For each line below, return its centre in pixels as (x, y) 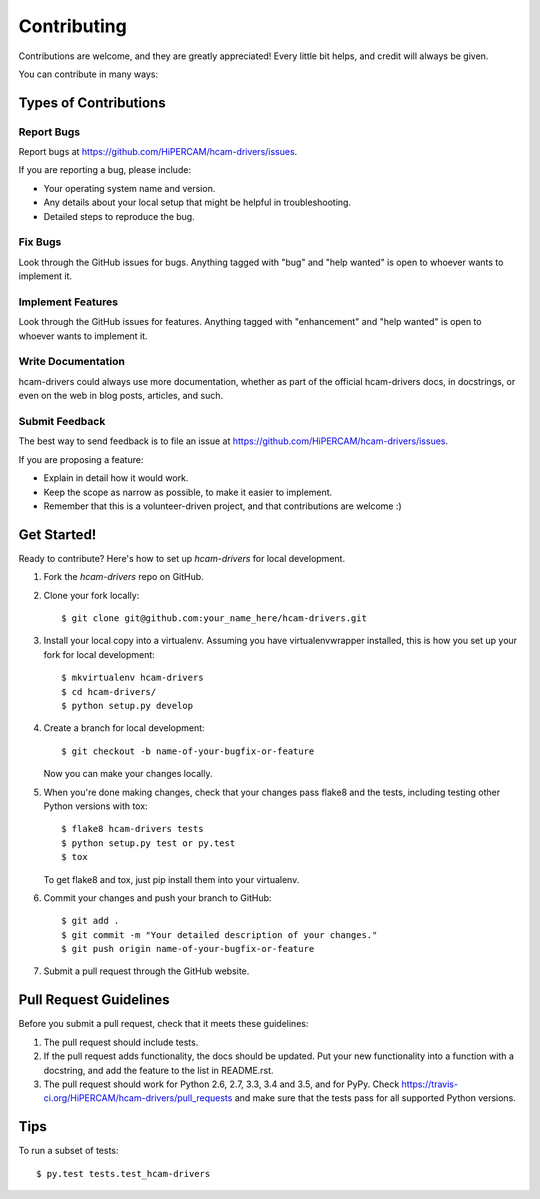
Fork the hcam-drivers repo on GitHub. (123, 577)
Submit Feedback (62, 422)
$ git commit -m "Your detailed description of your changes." (219, 934)
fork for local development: (99, 654)
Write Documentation (71, 362)
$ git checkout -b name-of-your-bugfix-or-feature (188, 751)
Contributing (72, 26)
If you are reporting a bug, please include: (105, 170)
